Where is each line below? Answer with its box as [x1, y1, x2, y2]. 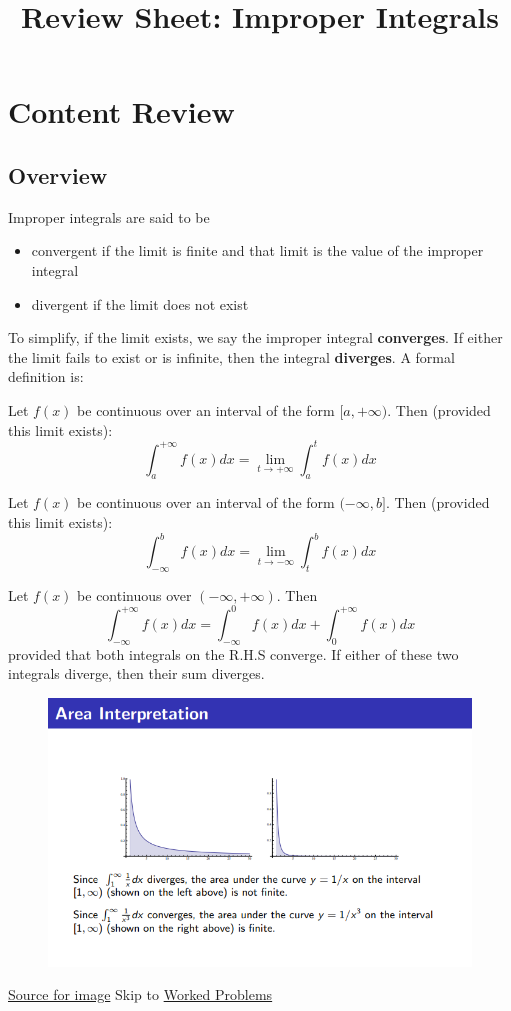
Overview [8, 159, 108, 190]
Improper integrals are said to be [8, 206, 210, 227]
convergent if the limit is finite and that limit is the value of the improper [31, 240, 484, 261]
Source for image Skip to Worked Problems [8, 984, 273, 1005]
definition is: [8, 366, 84, 387]
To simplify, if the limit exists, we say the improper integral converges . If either [8, 327, 503, 348]
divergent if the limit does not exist [31, 293, 249, 314]
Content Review [8, 91, 235, 132]
